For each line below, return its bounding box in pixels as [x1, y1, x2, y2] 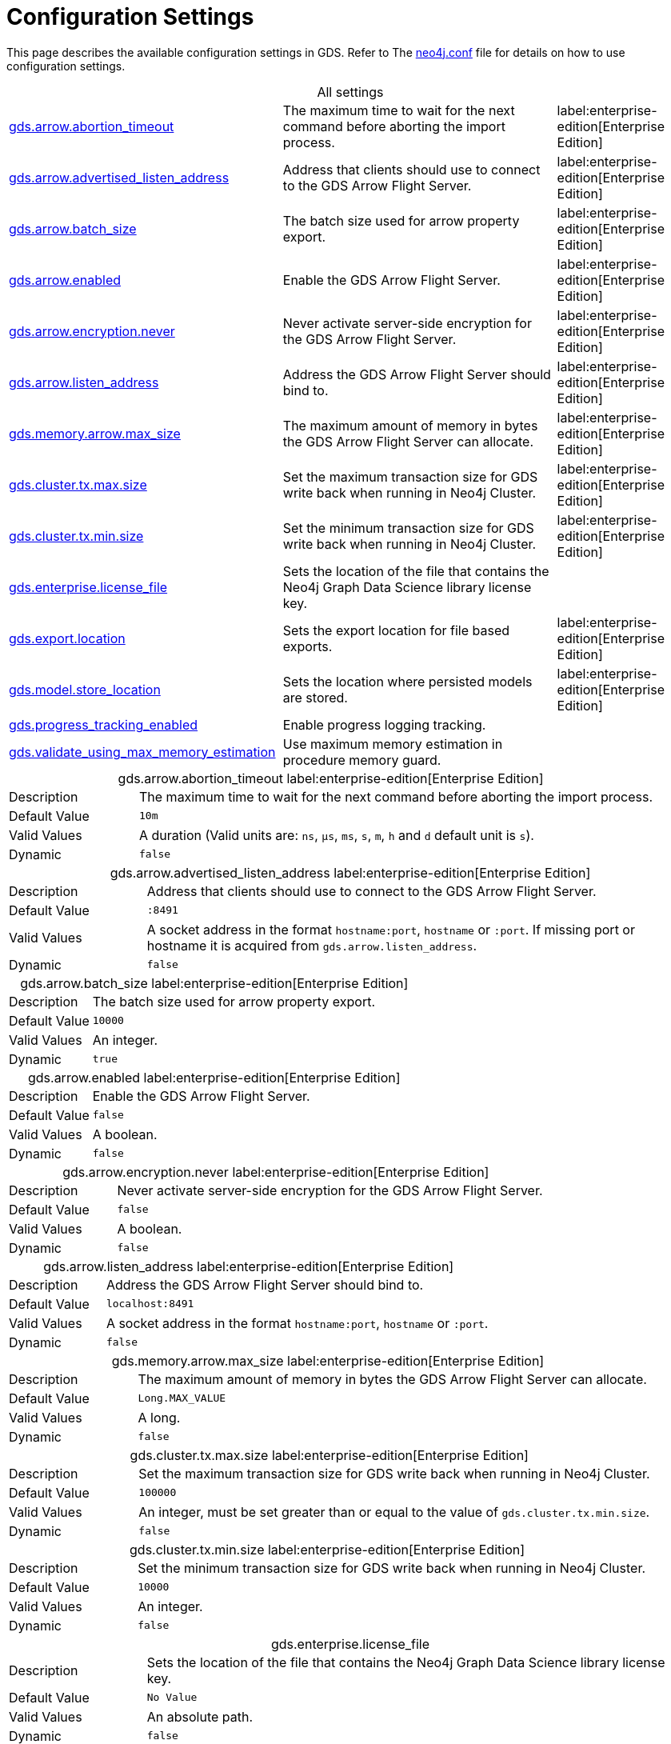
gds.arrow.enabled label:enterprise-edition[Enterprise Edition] [27, 1069, 401, 1086]
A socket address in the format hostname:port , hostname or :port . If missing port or [146, 921, 635, 938]
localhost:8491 [106, 1298, 194, 1310]
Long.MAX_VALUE [138, 1392, 226, 1405]
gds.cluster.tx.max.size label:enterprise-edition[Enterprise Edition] [130, 1446, 529, 1463]
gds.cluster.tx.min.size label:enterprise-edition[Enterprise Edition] [130, 1541, 525, 1558]
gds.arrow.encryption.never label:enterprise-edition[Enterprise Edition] [62, 1163, 489, 1180]
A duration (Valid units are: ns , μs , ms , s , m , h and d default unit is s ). [139, 826, 534, 843]
